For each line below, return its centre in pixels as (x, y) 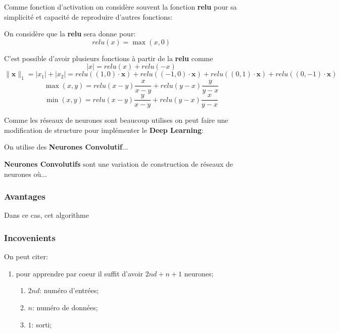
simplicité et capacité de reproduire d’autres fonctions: (88, 16)
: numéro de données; (65, 307)
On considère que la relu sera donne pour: (70, 34)
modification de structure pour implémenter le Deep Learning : (104, 130)
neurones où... (26, 174)
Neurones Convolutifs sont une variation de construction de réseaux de (119, 164)
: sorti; (42, 324)
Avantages (25, 196)
